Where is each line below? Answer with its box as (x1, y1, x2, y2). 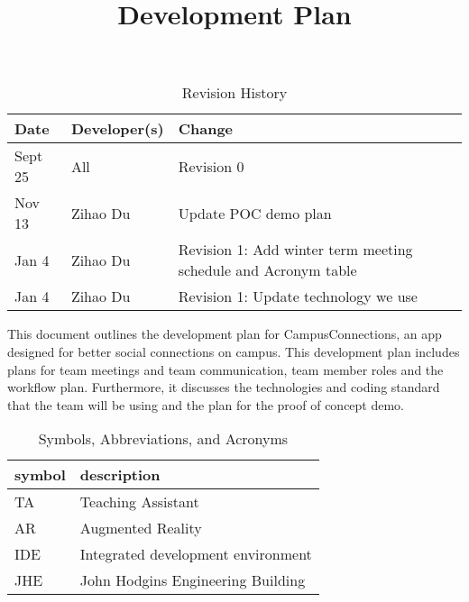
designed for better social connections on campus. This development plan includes (7, 342, 460, 360)
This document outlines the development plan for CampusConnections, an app (7, 324, 442, 343)
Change (178, 118, 234, 140)
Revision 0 (178, 155, 244, 177)
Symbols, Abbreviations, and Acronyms (38, 428, 289, 450)
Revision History (181, 82, 288, 104)
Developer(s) (70, 118, 164, 140)
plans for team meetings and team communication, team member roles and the (7, 360, 444, 379)
